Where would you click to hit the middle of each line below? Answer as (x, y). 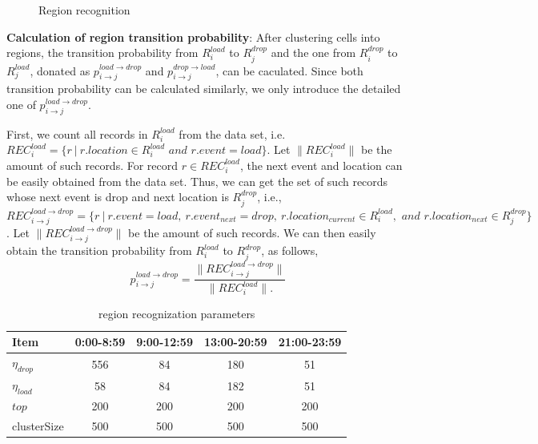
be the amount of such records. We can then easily (252, 233)
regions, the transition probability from (102, 52)
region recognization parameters (177, 314)
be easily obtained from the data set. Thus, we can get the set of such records (197, 181)
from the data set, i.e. (232, 133)
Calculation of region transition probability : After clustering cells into (193, 36)
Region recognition (84, 10)
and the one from (313, 52)
